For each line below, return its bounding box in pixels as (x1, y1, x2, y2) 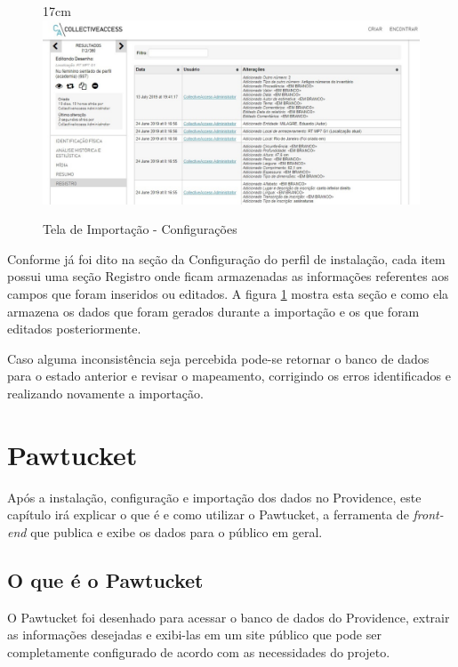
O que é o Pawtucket (7, 566, 204, 593)
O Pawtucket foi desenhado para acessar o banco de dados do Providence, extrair (7, 607, 450, 626)
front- (413, 505, 444, 524)
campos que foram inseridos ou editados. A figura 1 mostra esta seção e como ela (7, 285, 449, 302)
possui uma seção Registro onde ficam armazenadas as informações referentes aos (7, 267, 449, 285)
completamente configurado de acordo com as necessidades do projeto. (7, 642, 390, 661)
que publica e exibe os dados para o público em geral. (30, 522, 323, 541)
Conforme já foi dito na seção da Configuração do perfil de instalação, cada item (7, 249, 446, 268)
